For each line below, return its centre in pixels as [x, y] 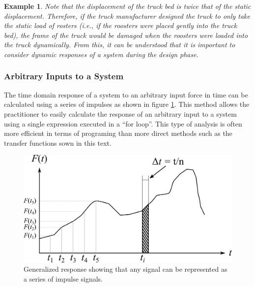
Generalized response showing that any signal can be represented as [126, 269]
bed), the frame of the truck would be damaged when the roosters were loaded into [126, 35]
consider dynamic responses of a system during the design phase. [101, 54]
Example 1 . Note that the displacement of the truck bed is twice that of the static [127, 6]
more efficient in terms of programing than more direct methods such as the [118, 133]
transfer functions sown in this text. [58, 143]
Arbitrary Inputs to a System [64, 76]
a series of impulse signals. [63, 278]
